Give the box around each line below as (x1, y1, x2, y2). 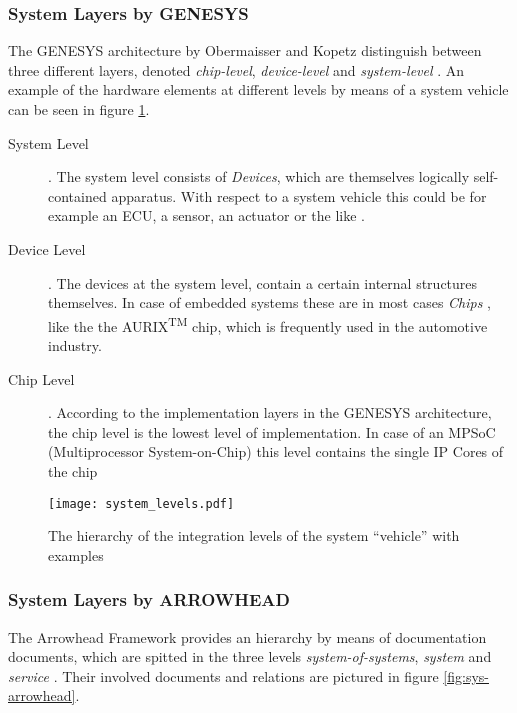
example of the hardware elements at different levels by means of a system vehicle (8, 79, 509, 100)
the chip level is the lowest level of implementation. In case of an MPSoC (48, 421, 496, 442)
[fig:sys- (443, 665, 489, 686)
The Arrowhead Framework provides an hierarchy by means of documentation (8, 626, 487, 647)
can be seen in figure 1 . (8, 99, 150, 119)
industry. (48, 335, 102, 355)
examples (48, 544, 104, 565)
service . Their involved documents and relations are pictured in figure (8, 665, 439, 686)
